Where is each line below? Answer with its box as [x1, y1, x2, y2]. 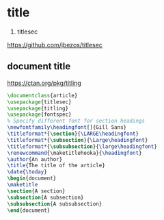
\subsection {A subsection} [7, 194, 84, 201]
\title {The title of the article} [7, 162, 106, 169]
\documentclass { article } [7, 92, 78, 99]
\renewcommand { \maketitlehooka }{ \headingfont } [7, 149, 142, 156]
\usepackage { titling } [7, 105, 69, 112]
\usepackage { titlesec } [7, 98, 72, 106]
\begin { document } [7, 175, 57, 182]
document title [7, 60, 71, 73]
